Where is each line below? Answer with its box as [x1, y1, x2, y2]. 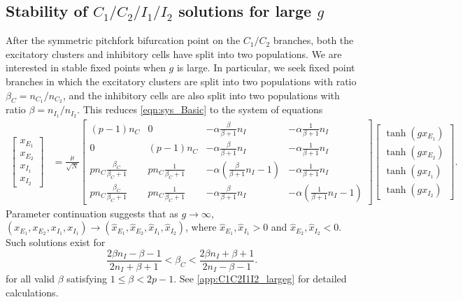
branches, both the [273, 33, 354, 48]
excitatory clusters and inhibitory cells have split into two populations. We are [6, 46, 342, 61]
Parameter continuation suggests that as [6, 206, 178, 220]
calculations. [6, 285, 59, 299]
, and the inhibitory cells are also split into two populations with [62, 87, 340, 102]
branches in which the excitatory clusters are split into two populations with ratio [6, 73, 357, 88]
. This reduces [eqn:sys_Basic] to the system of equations [77, 102, 323, 117]
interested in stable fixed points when [6, 60, 166, 75]
